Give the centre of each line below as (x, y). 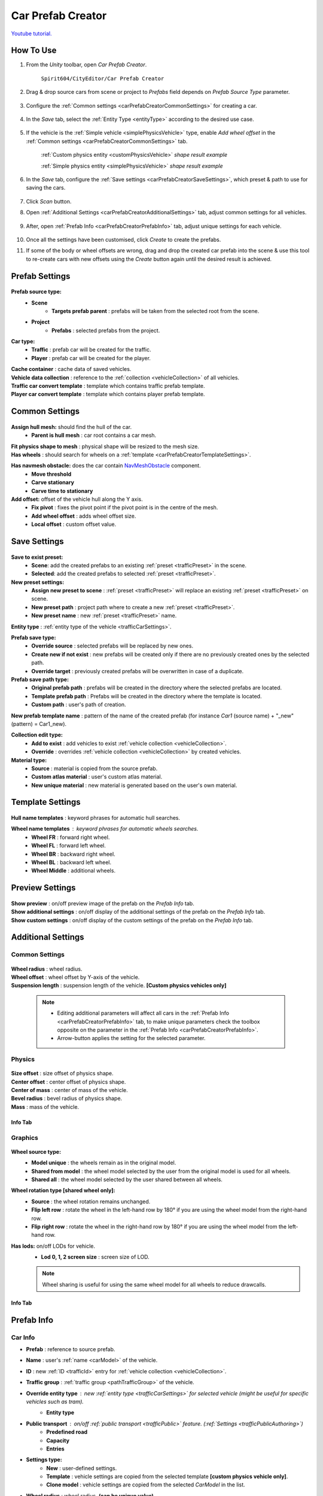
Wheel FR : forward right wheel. (71, 837)
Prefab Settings (41, 276)
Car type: (23, 342)
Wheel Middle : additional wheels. (74, 871)
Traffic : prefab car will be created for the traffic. (91, 349)
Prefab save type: (33, 638)
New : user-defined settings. (82, 1468)
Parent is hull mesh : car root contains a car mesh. (94, 435)
